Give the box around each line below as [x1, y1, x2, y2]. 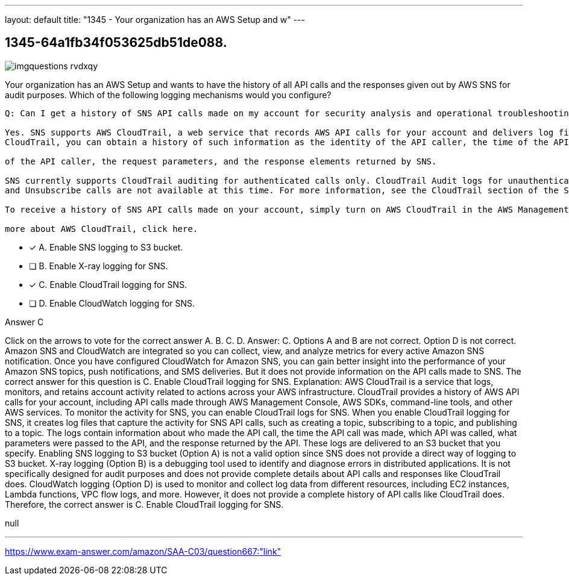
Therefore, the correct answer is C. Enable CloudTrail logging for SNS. [5, 499, 284, 510]
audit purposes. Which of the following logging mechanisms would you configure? [5, 89, 332, 100]
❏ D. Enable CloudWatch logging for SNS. [29, 298, 195, 308]
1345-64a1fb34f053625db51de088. [5, 35, 227, 51]
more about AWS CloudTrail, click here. [5, 223, 198, 234]
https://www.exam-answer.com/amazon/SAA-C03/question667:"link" [5, 546, 281, 557]
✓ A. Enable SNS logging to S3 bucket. [29, 242, 183, 252]
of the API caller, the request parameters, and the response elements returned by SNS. [5, 156, 437, 166]
